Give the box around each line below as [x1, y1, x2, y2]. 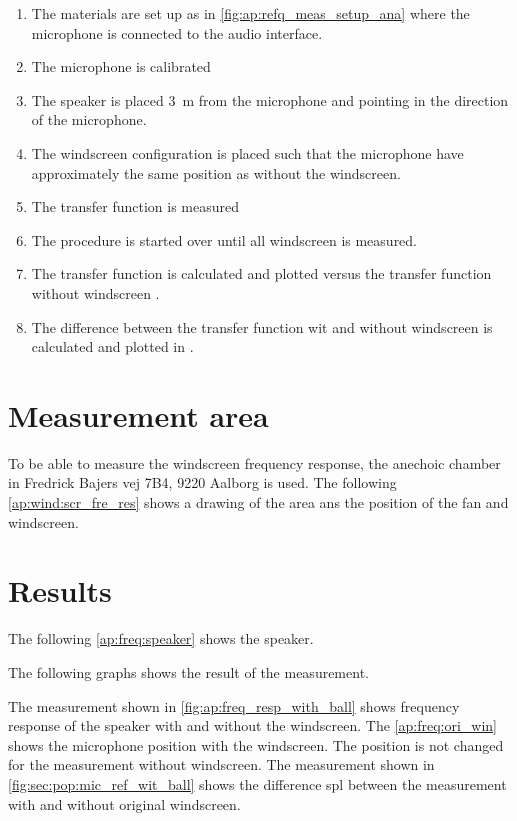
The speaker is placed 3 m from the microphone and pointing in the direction [31, 89, 509, 110]
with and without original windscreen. [8, 793, 241, 814]
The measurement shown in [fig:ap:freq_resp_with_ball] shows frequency [8, 695, 460, 716]
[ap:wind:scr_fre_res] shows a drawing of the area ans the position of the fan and [8, 492, 509, 513]
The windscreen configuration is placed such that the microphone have [31, 142, 464, 163]
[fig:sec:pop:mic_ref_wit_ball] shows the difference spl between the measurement [8, 773, 507, 794]
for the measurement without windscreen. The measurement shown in [8, 754, 435, 775]
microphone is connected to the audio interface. [31, 22, 323, 43]
